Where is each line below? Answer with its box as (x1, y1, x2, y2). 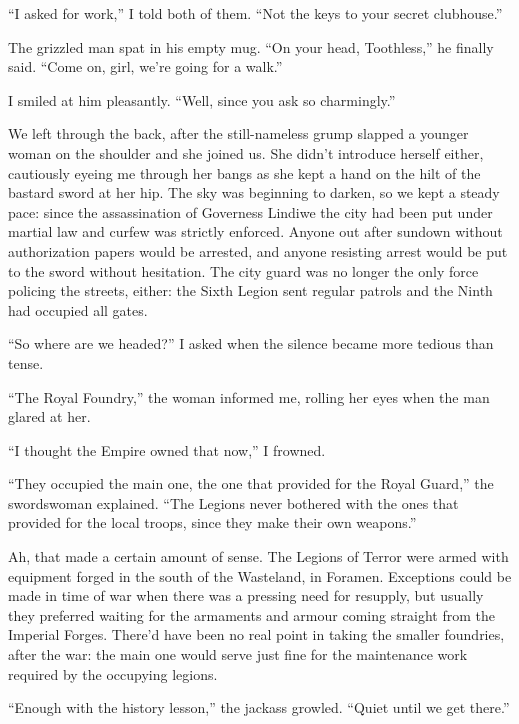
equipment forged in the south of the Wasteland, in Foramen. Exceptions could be (8, 565, 512, 586)
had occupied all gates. (8, 299, 148, 320)
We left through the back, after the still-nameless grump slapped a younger (8, 123, 469, 144)
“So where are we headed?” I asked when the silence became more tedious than (8, 333, 494, 354)
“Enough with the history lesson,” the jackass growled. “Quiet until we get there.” (8, 697, 510, 718)
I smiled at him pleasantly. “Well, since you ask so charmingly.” (8, 89, 396, 110)
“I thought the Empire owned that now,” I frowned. (8, 439, 326, 460)
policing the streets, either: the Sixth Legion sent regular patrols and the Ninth (8, 280, 493, 301)
